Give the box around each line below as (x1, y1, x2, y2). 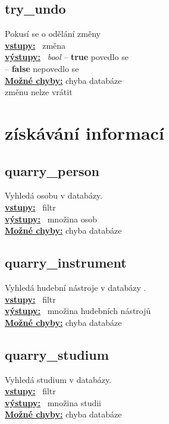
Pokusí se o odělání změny (5, 27, 101, 40)
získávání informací (5, 120, 164, 145)
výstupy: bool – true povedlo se (5, 51, 129, 63)
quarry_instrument (5, 253, 127, 272)
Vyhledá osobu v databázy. (5, 189, 103, 202)
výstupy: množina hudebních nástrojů (5, 304, 151, 317)
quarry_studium (5, 345, 109, 363)
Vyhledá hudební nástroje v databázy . (5, 281, 146, 293)
